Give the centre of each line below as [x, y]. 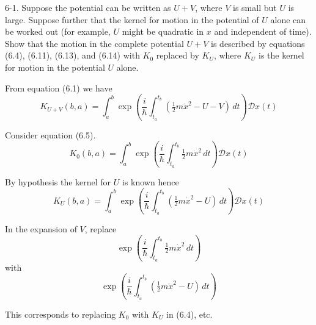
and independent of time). [263, 31]
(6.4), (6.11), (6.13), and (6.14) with [72, 55]
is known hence [150, 181]
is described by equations [258, 43]
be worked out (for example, [58, 31]
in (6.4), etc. [189, 314]
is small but [255, 7]
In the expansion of [41, 228]
